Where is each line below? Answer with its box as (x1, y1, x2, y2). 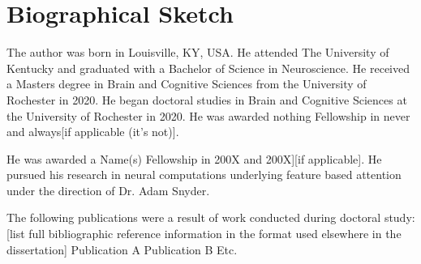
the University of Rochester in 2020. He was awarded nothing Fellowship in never (6, 107, 410, 124)
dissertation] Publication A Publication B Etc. (6, 241, 238, 258)
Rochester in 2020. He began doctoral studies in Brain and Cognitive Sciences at (6, 91, 407, 108)
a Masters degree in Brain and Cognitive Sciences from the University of (6, 75, 367, 92)
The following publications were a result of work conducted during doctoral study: (6, 209, 415, 226)
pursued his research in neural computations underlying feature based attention (6, 166, 402, 183)
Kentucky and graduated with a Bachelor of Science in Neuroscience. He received (6, 59, 410, 76)
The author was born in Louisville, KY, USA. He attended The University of (6, 44, 389, 61)
